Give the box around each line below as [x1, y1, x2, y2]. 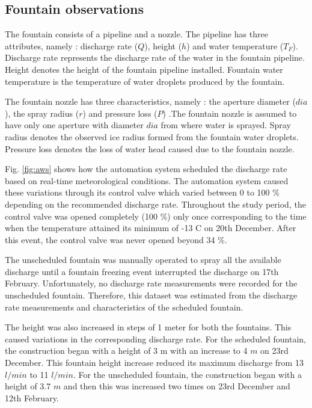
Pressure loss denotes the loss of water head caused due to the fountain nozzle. [5, 142, 295, 155]
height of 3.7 [5, 380, 51, 392]
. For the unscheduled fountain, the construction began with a [73, 368, 302, 380]
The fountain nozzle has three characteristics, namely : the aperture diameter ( [5, 95, 296, 108]
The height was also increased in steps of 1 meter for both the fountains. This [5, 321, 292, 333]
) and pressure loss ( [82, 107, 158, 119]
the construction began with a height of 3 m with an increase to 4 [5, 344, 248, 357]
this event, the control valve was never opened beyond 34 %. [5, 233, 227, 246]
